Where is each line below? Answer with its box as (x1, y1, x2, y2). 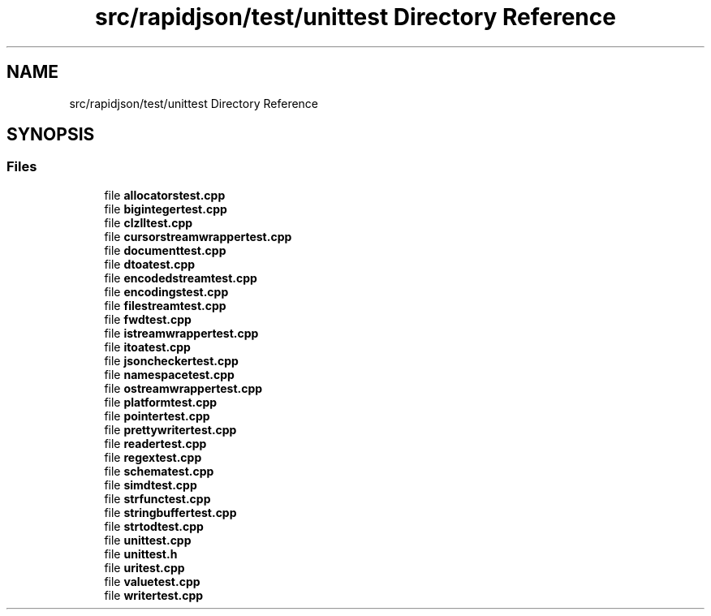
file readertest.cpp (104, 436, 207, 450)
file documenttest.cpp (104, 243, 226, 257)
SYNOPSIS (6, 124, 95, 145)
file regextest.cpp (104, 450, 202, 464)
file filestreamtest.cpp (104, 298, 226, 312)
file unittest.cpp (104, 532, 192, 547)
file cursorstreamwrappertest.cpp (104, 229, 292, 243)
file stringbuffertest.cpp (104, 505, 237, 519)
